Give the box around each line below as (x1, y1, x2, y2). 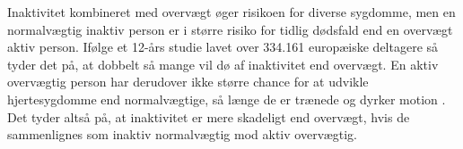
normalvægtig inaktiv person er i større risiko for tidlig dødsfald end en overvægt (7, 20, 453, 38)
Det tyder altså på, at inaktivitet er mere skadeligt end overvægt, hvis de (7, 107, 410, 126)
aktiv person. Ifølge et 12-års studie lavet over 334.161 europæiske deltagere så (7, 37, 439, 56)
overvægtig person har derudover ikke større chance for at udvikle (7, 72, 369, 91)
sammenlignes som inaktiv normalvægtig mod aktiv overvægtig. (7, 125, 357, 144)
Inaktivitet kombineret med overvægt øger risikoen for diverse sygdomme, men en (7, 3, 456, 21)
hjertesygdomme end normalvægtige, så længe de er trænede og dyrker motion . (7, 89, 446, 108)
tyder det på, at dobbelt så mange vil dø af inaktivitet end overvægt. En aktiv (7, 54, 439, 73)
